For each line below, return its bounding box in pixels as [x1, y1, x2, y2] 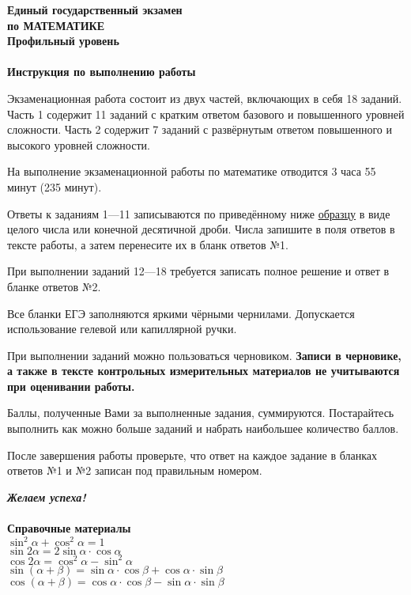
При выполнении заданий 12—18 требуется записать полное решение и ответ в [7, 263, 390, 279]
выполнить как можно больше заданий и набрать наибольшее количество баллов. [7, 420, 399, 437]
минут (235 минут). [7, 178, 102, 195]
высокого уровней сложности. [7, 136, 150, 153]
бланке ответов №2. [7, 278, 101, 294]
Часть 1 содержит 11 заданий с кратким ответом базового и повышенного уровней [7, 105, 405, 122]
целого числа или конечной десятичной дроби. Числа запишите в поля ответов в [7, 221, 395, 237]
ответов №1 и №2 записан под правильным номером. [7, 462, 262, 479]
